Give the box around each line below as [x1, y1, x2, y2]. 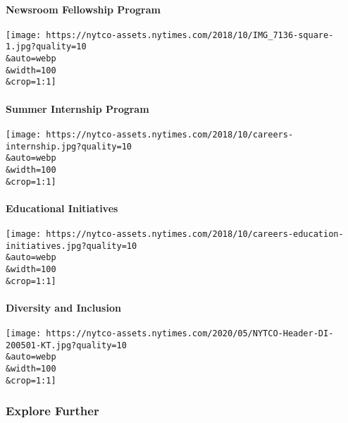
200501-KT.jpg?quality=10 [6, 340, 127, 350]
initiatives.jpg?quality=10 [6, 240, 137, 251]
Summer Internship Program [6, 101, 149, 116]
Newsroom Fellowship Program [6, 1, 161, 16]
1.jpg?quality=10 [6, 42, 87, 52]
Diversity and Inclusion [6, 300, 121, 314]
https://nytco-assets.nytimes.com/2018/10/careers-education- [46, 228, 344, 239]
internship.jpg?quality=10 [6, 141, 132, 152]
